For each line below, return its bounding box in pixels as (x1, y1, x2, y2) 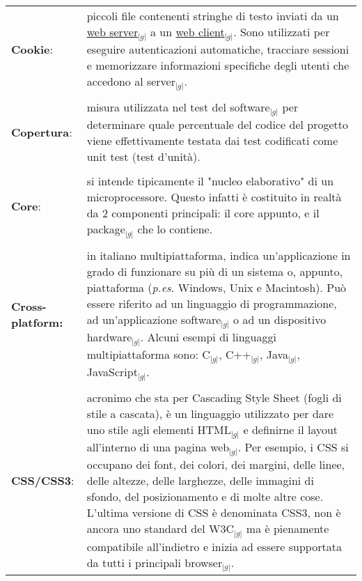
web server (86, 24, 139, 40)
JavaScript (86, 363, 138, 380)
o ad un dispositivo (233, 311, 326, 327)
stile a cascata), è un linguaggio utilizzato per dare (86, 405, 334, 422)
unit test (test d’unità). (86, 148, 200, 165)
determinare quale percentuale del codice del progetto (86, 116, 348, 133)
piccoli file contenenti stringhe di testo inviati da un (86, 8, 339, 24)
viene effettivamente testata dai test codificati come (86, 132, 338, 149)
